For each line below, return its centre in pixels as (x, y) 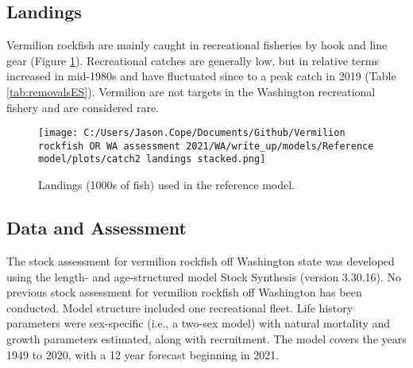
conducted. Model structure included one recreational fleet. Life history (180, 307)
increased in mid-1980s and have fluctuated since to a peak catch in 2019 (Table (201, 76)
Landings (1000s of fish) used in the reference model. (166, 185)
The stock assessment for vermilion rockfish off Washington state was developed (201, 260)
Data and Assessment (96, 228)
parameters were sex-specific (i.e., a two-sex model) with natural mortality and (199, 323)
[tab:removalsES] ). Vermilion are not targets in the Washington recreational (191, 91)
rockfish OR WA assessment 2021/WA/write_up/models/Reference (206, 146)
